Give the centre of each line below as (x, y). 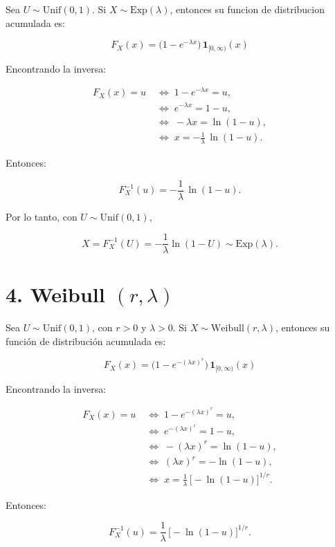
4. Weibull (55, 294)
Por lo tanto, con (42, 216)
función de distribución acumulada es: (86, 341)
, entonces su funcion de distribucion (247, 9)
